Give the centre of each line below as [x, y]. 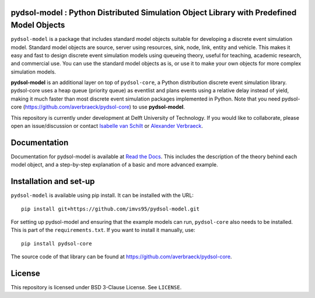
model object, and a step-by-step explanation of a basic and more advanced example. [114, 165]
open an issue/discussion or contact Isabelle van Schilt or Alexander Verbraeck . [107, 126]
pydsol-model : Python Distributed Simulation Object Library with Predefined [154, 13]
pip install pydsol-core [57, 243]
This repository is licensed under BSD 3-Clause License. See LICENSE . [96, 287]
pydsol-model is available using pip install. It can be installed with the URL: [102, 195]
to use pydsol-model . [158, 107]
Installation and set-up [53, 181]
